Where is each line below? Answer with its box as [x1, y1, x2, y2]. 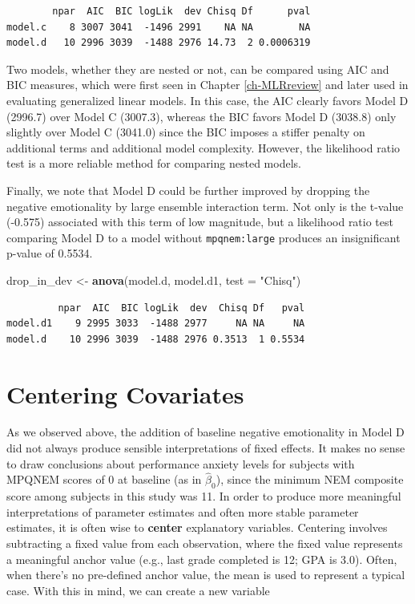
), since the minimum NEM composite [216, 471, 404, 488]
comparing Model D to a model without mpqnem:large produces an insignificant [6, 229, 401, 245]
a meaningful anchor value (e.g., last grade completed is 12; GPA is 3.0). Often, [6, 550, 397, 567]
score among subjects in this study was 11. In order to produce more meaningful [6, 488, 401, 505]
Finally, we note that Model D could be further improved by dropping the [6, 181, 370, 198]
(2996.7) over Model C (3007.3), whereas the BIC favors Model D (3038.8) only [6, 107, 397, 124]
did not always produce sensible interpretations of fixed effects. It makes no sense [6, 440, 405, 456]
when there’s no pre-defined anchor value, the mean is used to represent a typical [6, 566, 405, 583]
